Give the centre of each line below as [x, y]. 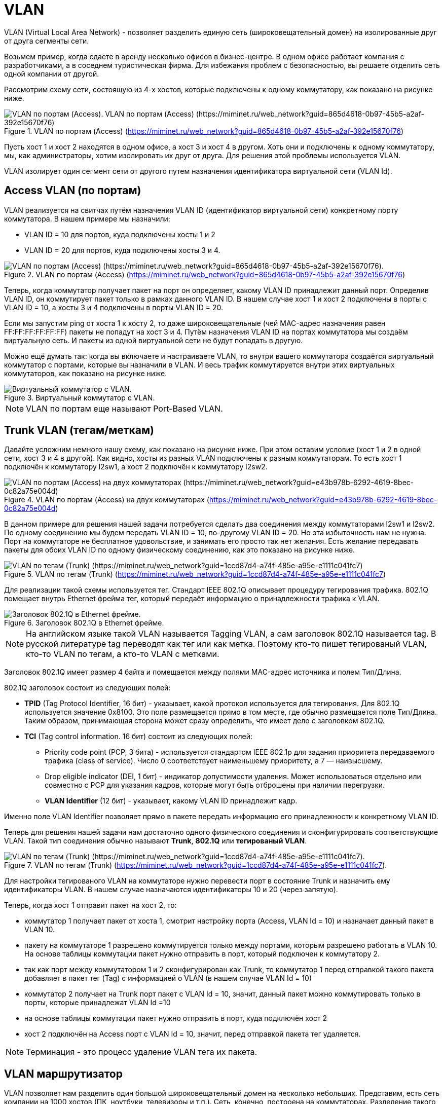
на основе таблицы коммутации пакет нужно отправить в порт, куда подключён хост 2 [176, 1018]
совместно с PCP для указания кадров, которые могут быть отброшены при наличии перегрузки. [215, 785]
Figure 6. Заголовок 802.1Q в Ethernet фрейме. [84, 623]
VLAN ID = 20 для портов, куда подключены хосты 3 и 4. [122, 250]
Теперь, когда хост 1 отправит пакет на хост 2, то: [90, 905]
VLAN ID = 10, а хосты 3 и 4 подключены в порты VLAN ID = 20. [114, 307]
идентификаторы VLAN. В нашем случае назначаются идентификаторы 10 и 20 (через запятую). [171, 890]
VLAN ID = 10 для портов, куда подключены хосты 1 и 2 [120, 234]
